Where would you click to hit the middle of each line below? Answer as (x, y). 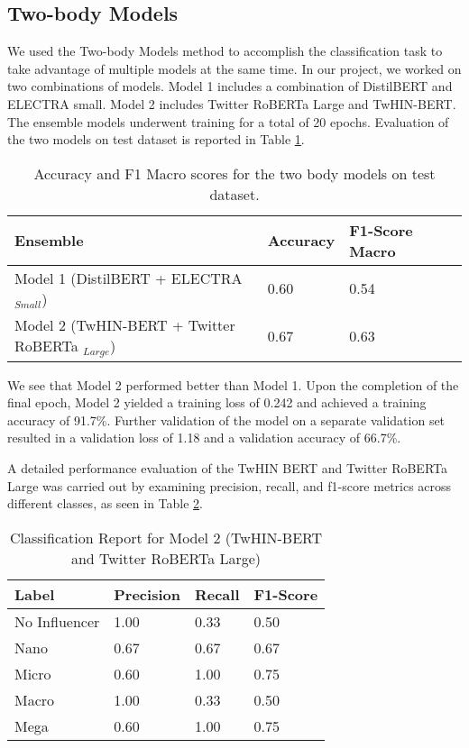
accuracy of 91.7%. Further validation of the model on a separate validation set (226, 420)
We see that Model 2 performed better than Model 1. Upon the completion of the (233, 384)
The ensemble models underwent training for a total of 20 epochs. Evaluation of (228, 121)
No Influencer (57, 621)
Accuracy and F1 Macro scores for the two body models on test (234, 173)
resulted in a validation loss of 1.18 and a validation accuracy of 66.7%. (204, 438)
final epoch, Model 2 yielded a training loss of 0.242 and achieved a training (217, 402)
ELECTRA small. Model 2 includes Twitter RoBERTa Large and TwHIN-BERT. (232, 103)
